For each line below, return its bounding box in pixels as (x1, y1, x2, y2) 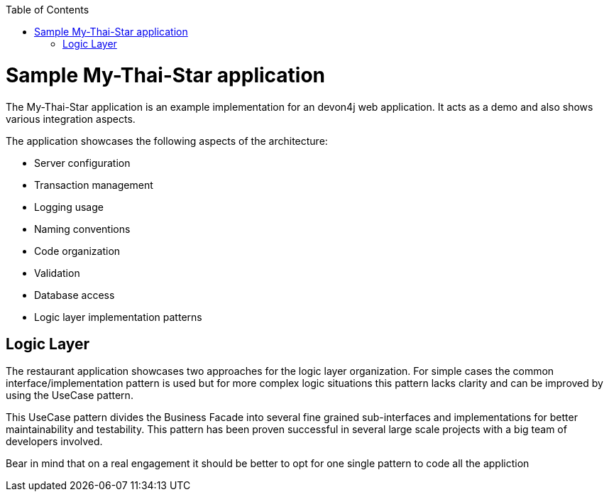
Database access (34, 288, 115, 301)
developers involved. (6, 435, 103, 448)
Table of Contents (6, 4, 89, 16)
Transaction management (34, 178, 153, 191)
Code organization (34, 244, 121, 257)
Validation (34, 266, 80, 279)
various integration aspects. (6, 112, 136, 125)
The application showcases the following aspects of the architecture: (6, 134, 328, 147)
